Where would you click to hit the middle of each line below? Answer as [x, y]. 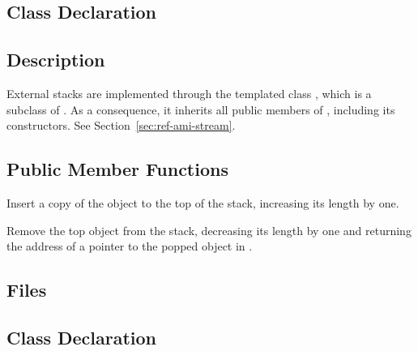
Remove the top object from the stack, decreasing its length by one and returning [209, 230]
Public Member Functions [117, 169]
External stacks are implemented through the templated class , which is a [189, 93]
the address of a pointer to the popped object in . [130, 246]
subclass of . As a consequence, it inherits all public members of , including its [201, 109]
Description [56, 60]
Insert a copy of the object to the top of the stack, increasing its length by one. [203, 202]
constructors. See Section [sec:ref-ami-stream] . [121, 125]
